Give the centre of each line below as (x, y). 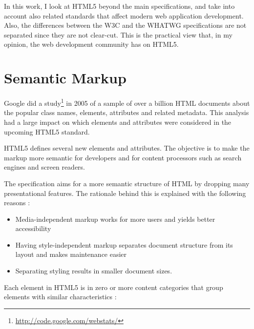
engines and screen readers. (44, 167)
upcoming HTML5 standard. (47, 131)
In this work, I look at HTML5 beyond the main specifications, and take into (119, 6)
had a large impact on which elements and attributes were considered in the (118, 122)
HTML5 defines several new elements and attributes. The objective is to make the (127, 148)
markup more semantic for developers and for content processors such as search (123, 157)
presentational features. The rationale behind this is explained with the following (125, 193)
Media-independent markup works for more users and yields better (115, 219)
